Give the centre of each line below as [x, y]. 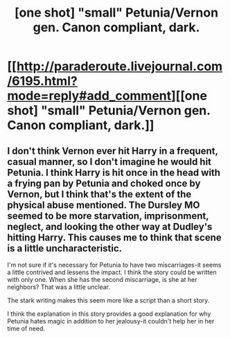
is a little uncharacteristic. [65, 248]
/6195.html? [42, 81]
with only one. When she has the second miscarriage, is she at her [102, 279]
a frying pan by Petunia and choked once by [104, 183]
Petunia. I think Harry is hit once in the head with [114, 172]
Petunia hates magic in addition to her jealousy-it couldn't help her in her [111, 321]
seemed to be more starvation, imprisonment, [108, 216]
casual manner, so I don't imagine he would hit [109, 162]
